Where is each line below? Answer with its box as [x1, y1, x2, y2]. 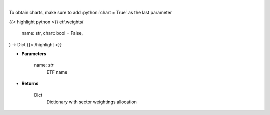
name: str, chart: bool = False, [21, 30, 83, 36]
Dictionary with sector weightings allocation [46, 99, 137, 105]
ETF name [46, 69, 68, 75]
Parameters [21, 50, 47, 57]
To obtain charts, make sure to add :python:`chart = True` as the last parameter [9, 10, 172, 16]
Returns [21, 80, 39, 87]
